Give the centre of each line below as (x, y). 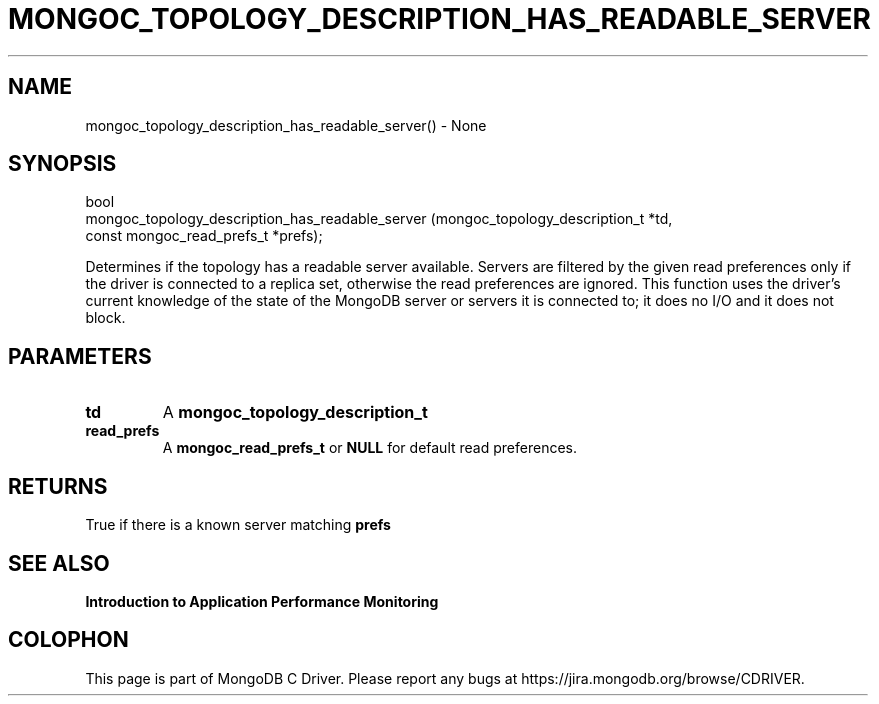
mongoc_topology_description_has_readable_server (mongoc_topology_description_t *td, (379, 219)
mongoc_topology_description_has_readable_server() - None (286, 125)
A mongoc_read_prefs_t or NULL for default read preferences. (369, 448)
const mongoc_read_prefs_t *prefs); (204, 236)
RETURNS (58, 486)
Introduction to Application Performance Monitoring (262, 601)
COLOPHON (68, 640)
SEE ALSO (59, 563)
